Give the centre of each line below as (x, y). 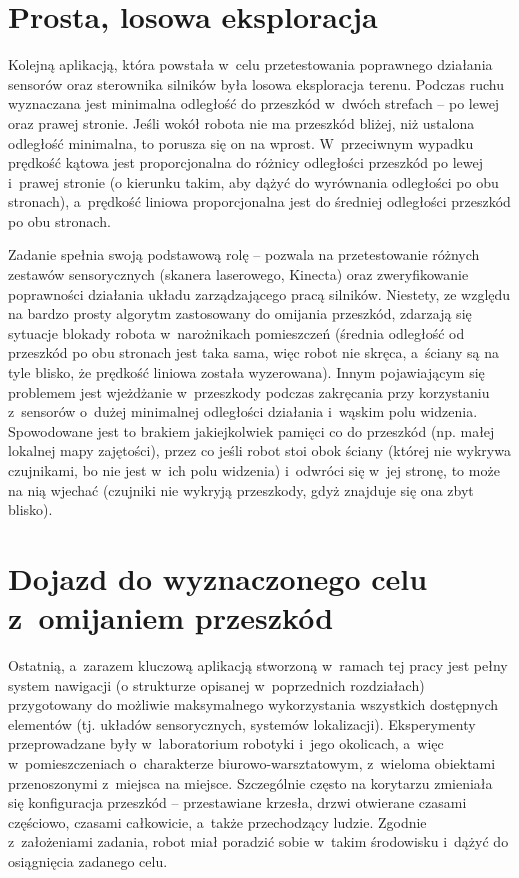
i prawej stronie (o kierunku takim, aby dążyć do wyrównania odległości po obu (253, 181)
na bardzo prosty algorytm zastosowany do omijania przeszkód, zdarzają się (240, 313)
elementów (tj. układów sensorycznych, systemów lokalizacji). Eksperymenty (242, 723)
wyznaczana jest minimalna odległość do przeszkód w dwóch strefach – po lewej (254, 103)
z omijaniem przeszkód (171, 617)
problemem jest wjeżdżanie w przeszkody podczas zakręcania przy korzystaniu (249, 391)
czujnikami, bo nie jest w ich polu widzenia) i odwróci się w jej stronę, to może (254, 470)
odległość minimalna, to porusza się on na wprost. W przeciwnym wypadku (241, 142)
